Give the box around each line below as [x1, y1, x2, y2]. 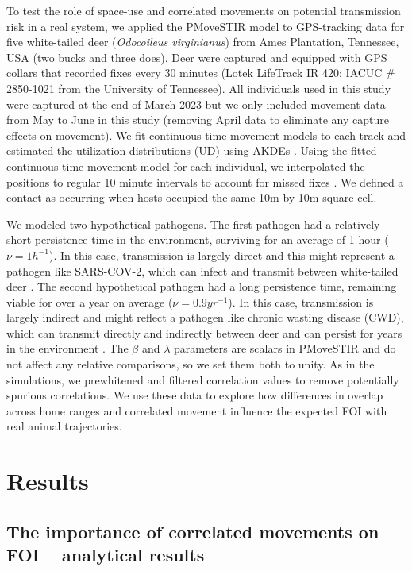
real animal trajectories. [6, 418, 122, 434]
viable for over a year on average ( [6, 293, 173, 310]
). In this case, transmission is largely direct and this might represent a [48, 246, 395, 263]
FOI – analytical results [6, 542, 205, 567]
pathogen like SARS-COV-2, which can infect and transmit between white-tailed [6, 262, 399, 279]
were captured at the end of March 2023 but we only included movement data [6, 95, 386, 112]
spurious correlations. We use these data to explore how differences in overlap [6, 387, 383, 403]
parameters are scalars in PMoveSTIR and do [174, 340, 396, 357]
